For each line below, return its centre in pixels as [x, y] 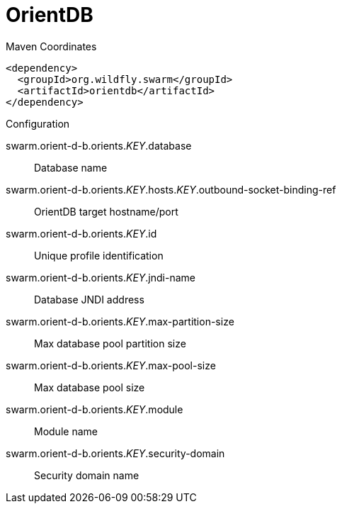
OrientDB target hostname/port [106, 211]
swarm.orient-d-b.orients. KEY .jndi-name [101, 277]
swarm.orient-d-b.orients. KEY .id [81, 233]
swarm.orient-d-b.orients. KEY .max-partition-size [120, 321]
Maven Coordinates [51, 46]
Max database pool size [90, 387]
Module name [66, 431]
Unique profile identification [99, 255]
